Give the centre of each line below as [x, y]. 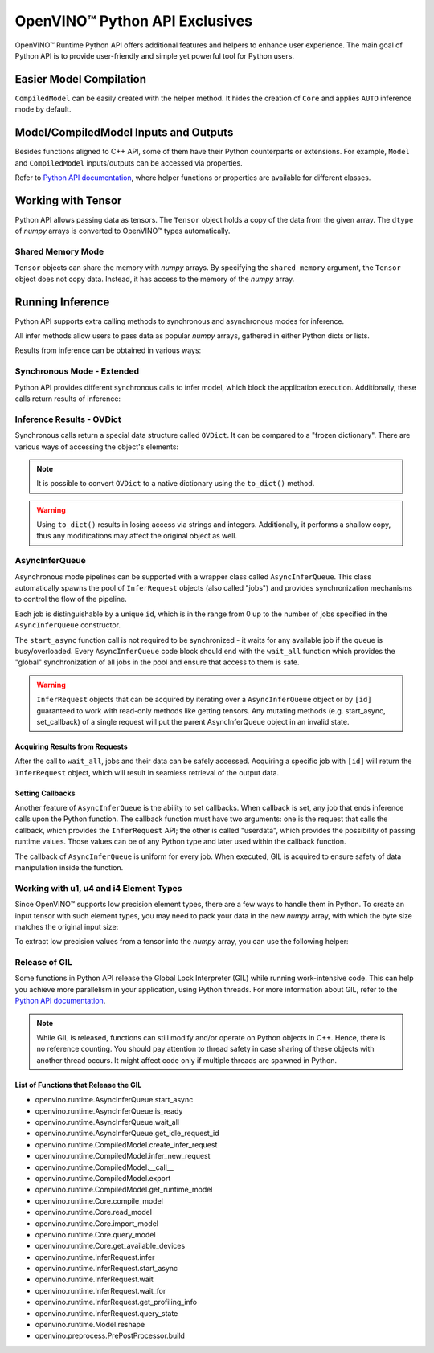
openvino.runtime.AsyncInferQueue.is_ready [109, 1111]
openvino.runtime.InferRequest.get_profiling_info [116, 1302]
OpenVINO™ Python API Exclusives [134, 21]
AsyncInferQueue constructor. [68, 625]
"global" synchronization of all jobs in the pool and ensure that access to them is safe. [157, 662]
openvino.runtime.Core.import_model [96, 1223]
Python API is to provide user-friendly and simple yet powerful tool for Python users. [155, 55]
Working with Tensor [68, 200]
